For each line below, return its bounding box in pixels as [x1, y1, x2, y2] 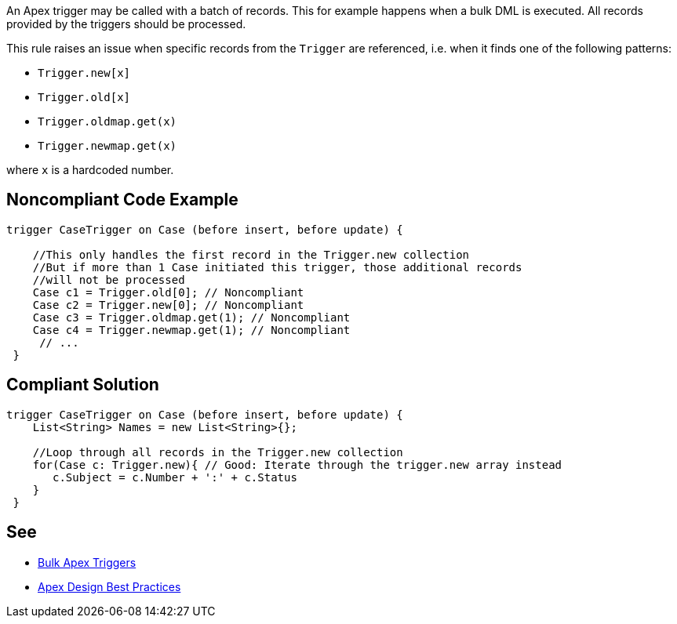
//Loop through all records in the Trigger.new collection [32, 445, 403, 459]
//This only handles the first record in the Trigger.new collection [32, 248, 470, 261]
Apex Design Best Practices [38, 579, 181, 593]
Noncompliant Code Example [6, 190, 238, 210]
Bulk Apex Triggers [38, 555, 136, 569]
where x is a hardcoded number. [6, 163, 174, 176]
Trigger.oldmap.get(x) [38, 115, 177, 128]
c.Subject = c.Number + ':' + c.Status [53, 470, 297, 484]
